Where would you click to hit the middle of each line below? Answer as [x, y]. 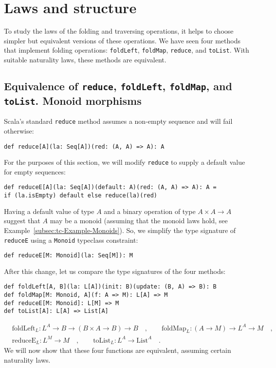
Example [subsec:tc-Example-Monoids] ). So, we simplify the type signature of [120, 230]
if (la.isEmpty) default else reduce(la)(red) [81, 196]
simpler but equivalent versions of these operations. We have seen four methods [122, 40]
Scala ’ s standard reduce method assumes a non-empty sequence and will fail [118, 121]
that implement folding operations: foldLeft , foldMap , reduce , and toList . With [127, 50]
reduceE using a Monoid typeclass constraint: [71, 240]
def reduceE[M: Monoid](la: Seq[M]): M [68, 256]
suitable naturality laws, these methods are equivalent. [85, 59]
